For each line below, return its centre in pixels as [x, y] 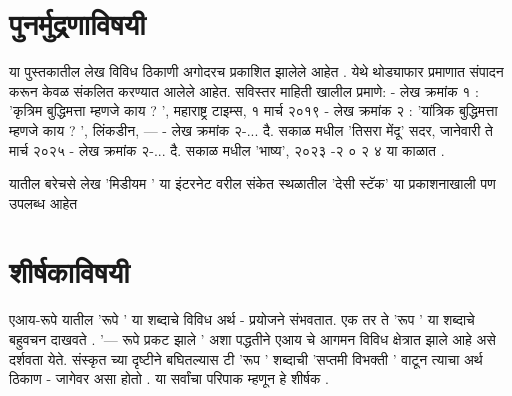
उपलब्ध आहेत [43, 202]
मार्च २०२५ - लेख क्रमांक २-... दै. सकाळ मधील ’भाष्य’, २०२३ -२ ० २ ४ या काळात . [227, 149]
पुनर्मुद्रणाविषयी [77, 23]
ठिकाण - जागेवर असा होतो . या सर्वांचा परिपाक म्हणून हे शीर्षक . [169, 378]
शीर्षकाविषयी [69, 271]
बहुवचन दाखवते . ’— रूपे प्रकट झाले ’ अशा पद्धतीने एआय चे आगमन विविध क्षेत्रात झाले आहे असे [252, 339]
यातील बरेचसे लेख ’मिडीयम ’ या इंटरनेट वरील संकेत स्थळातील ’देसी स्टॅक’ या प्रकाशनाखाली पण [252, 183]
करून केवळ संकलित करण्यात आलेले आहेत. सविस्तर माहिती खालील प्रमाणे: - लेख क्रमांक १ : [244, 90]
